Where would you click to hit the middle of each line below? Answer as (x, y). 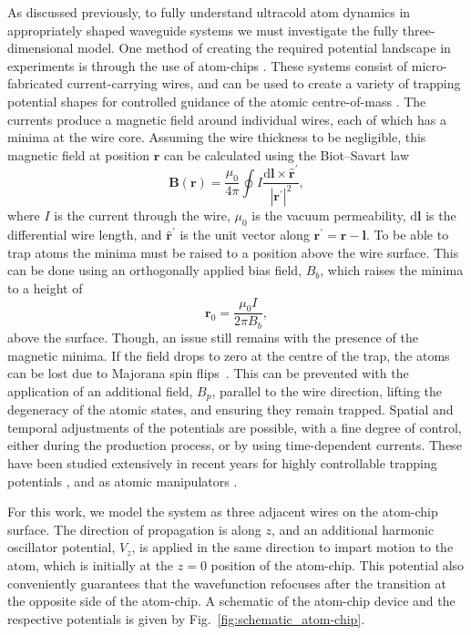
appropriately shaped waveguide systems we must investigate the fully (203, 30)
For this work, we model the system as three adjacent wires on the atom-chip (223, 512)
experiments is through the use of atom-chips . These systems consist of (208, 65)
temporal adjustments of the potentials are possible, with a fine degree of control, (235, 427)
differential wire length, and (85, 235)
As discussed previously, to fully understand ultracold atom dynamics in (209, 12)
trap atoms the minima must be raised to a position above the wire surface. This (233, 252)
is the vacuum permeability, (329, 215)
